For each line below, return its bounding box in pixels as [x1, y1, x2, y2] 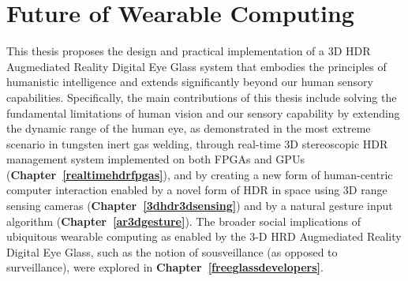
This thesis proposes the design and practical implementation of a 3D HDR [6, 43, 371, 59]
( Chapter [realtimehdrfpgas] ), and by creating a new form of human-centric [6, 166, 393, 182]
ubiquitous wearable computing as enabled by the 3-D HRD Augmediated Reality [6, 228, 402, 245]
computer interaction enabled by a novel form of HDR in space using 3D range [6, 182, 387, 198]
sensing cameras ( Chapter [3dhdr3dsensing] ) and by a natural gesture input [6, 197, 393, 214]
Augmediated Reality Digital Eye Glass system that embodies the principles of [6, 58, 387, 74]
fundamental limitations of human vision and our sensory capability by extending [6, 104, 400, 121]
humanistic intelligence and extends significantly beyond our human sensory [6, 73, 373, 90]
